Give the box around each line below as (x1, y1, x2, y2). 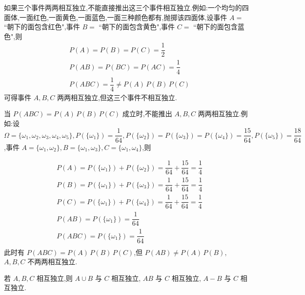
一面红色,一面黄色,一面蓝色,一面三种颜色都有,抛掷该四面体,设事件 (19, 12, 227, 22)
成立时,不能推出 (122, 108, 172, 119)
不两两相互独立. (27, 256, 78, 267)
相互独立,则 (36, 273, 73, 283)
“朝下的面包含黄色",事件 (99, 21, 175, 32)
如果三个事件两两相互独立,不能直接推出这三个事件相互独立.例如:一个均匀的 (4, 2, 242, 12)
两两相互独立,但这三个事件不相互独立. (57, 92, 177, 102)
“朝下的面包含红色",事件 (4, 21, 80, 32)
